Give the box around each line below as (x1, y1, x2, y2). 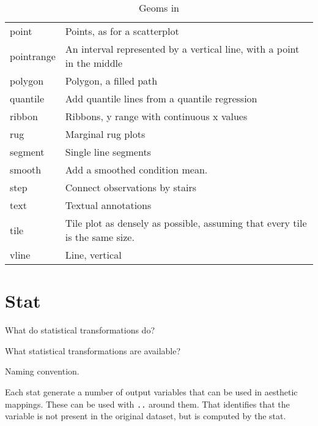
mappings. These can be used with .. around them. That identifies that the (5, 397, 290, 410)
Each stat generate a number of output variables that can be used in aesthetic (5, 385, 298, 398)
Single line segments (65, 145, 151, 159)
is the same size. (65, 230, 135, 244)
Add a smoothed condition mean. (65, 162, 208, 177)
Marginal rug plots (65, 127, 146, 141)
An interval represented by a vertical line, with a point (65, 42, 300, 56)
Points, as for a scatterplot (65, 24, 179, 38)
